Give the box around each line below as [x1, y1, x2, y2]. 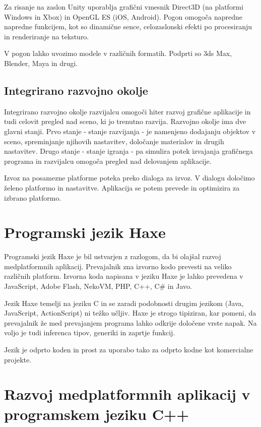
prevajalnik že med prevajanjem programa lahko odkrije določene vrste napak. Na [4, 317, 257, 328]
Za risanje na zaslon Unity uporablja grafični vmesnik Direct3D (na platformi [4, 2, 243, 12]
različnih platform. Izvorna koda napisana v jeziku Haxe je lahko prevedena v [4, 271, 243, 281]
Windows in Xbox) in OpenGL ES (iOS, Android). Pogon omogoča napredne [4, 11, 243, 22]
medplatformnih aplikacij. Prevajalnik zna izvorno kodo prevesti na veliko [4, 261, 232, 271]
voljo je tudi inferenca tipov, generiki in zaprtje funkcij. [4, 327, 175, 338]
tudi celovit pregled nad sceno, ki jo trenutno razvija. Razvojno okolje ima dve [4, 116, 246, 127]
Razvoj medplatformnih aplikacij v [4, 384, 250, 404]
